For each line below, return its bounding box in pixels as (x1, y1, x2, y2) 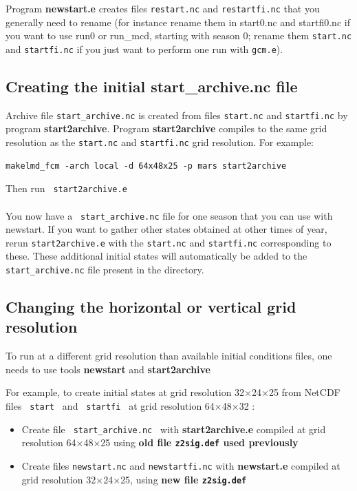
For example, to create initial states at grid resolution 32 (6, 385, 245, 399)
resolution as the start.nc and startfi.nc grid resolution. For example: (6, 135, 314, 149)
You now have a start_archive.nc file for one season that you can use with (6, 208, 333, 222)
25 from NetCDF (268, 385, 340, 399)
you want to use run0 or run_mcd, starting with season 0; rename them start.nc (6, 28, 352, 43)
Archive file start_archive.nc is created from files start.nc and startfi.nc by (6, 107, 348, 122)
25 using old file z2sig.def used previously (100, 435, 299, 450)
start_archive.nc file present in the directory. (6, 262, 204, 277)
